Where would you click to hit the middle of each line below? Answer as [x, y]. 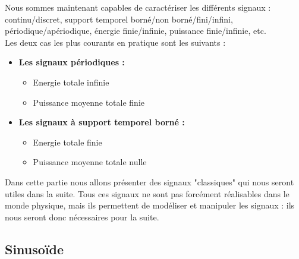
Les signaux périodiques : [72, 62]
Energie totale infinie [71, 82]
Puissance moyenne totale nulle [90, 162]
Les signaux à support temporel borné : [102, 122]
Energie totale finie [67, 142]
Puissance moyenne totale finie [89, 102]
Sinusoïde [34, 249]
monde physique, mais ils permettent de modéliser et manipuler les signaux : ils [150, 205]
